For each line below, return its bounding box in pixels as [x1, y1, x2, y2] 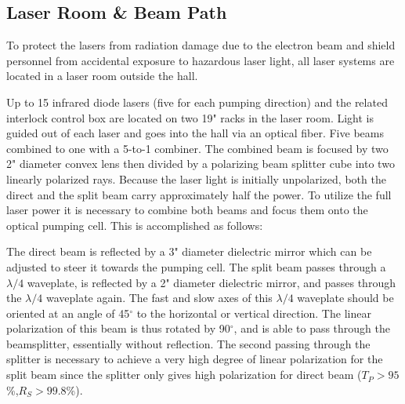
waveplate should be [297, 289, 394, 306]
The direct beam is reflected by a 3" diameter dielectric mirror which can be [6, 243, 372, 260]
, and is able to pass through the [233, 320, 390, 337]
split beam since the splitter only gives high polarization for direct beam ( [6, 366, 362, 383]
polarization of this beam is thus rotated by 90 [6, 320, 230, 337]
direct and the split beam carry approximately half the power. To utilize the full [6, 186, 392, 202]
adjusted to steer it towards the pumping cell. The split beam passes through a [6, 258, 386, 275]
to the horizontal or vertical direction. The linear [136, 304, 371, 321]
